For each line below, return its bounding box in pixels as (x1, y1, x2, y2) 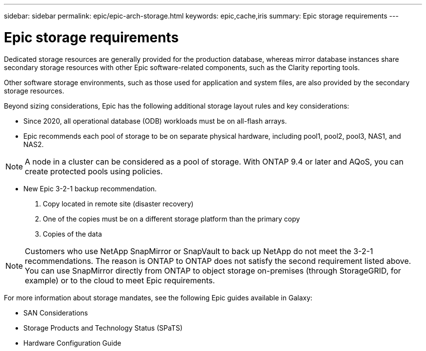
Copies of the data (43, 229, 102, 238)
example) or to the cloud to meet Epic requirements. (25, 275, 215, 285)
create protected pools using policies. (25, 166, 163, 176)
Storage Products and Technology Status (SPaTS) (23, 323, 183, 332)
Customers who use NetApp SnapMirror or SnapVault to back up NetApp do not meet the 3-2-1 (25, 246, 373, 256)
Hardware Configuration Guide (23, 338, 122, 347)
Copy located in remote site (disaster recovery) (43, 199, 194, 208)
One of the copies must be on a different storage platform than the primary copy (43, 214, 300, 223)
